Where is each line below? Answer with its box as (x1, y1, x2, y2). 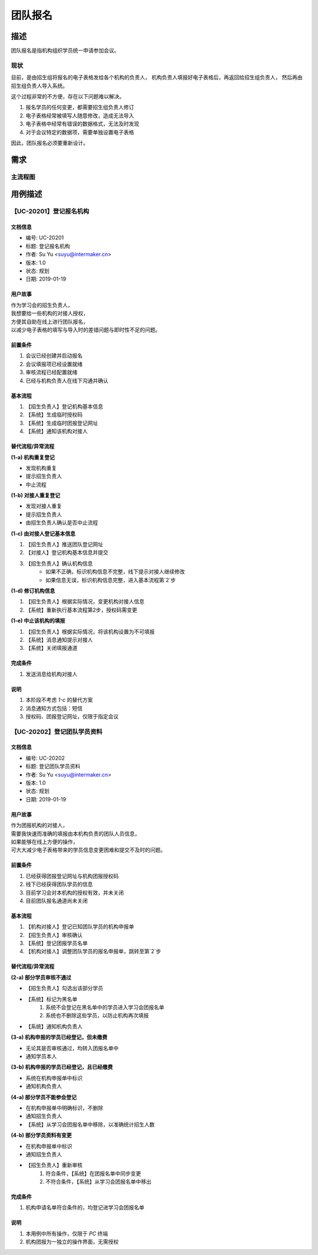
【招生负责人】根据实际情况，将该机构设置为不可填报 (25, 628, 155, 635)
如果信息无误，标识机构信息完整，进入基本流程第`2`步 (45, 576, 176, 583)
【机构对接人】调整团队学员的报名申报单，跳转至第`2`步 (25, 948, 161, 955)
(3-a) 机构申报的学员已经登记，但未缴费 (11, 1034, 108, 1041)
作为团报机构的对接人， (11, 822, 68, 829)
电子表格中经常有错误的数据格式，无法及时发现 (25, 120, 140, 127)
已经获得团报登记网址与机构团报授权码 (25, 872, 119, 879)
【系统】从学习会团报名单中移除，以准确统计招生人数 (25, 1121, 155, 1128)
